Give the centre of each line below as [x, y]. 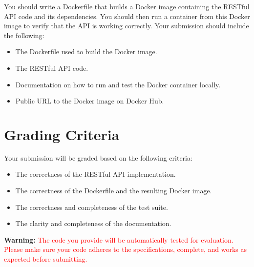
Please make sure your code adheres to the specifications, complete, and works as [126, 249]
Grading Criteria [62, 134]
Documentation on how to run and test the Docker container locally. [118, 84]
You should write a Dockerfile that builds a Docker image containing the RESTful [127, 6]
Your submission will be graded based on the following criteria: [98, 157]
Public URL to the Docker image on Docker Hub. [90, 101]
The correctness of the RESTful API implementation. [95, 174]
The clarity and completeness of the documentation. [93, 223]
